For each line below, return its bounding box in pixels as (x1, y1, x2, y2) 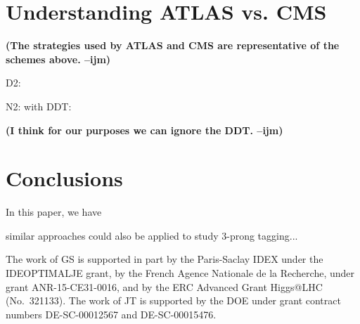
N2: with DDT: (6, 98, 72, 113)
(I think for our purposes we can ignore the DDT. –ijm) (6, 122, 283, 137)
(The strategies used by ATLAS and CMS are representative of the (6, 38, 340, 53)
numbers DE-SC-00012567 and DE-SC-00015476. (6, 306, 217, 321)
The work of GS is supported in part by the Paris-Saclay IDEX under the (6, 252, 323, 266)
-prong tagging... (226, 228, 298, 242)
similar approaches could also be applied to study (6, 228, 219, 242)
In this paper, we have (6, 205, 102, 219)
